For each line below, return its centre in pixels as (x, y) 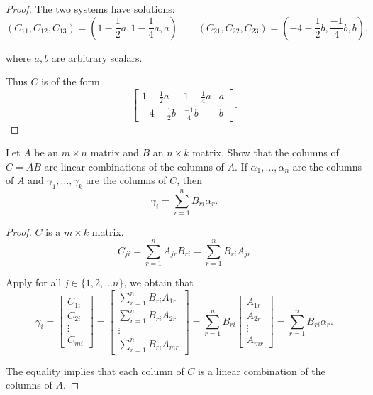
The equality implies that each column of (95, 370)
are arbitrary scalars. (97, 57)
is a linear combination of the (262, 370)
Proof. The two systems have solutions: (90, 9)
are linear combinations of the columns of (134, 166)
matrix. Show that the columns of (266, 152)
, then (190, 180)
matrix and (115, 152)
